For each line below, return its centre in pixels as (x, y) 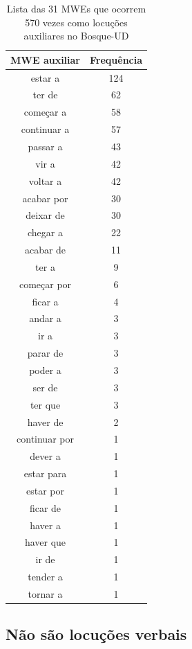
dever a (45, 456)
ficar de (45, 507)
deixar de (45, 215)
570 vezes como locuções (76, 22)
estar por (45, 490)
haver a (45, 525)
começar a (45, 112)
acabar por (45, 198)
